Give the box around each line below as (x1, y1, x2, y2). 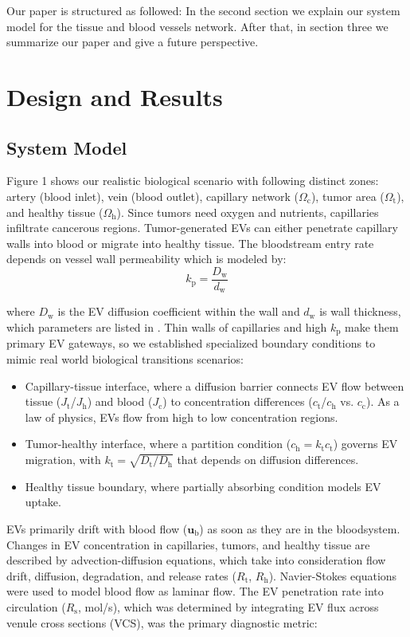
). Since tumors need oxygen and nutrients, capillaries (116, 203, 379, 220)
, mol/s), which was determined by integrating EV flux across (78, 598, 379, 615)
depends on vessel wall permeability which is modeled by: (6, 250, 287, 267)
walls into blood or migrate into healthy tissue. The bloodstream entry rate (6, 234, 374, 251)
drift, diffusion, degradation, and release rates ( (6, 567, 236, 584)
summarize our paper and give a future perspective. (6, 33, 259, 50)
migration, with (25, 451, 101, 468)
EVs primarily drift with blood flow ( (6, 521, 188, 537)
